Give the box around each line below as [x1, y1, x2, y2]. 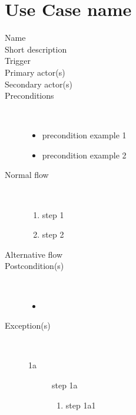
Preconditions [5, 89, 54, 102]
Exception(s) [5, 319, 51, 332]
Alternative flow [5, 248, 63, 260]
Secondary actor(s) [5, 77, 72, 90]
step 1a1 [65, 398, 96, 411]
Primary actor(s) [5, 66, 65, 78]
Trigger [5, 54, 31, 67]
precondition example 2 [42, 148, 127, 161]
